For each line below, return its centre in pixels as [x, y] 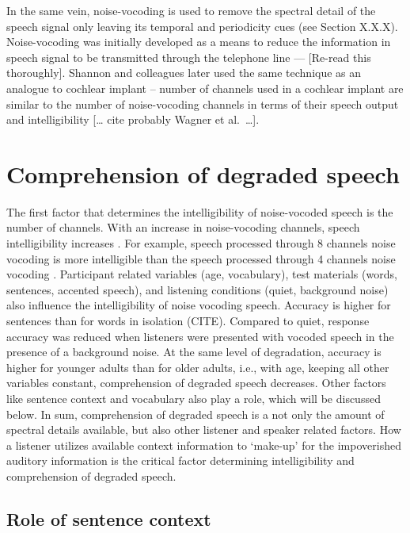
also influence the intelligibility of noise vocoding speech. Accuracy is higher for [199, 305]
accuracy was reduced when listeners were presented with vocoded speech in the [200, 336]
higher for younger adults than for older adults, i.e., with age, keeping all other [198, 367]
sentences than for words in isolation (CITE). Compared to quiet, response [188, 321]
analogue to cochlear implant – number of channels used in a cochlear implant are [205, 88]
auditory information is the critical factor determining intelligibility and [180, 460]
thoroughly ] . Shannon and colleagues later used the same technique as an [184, 73]
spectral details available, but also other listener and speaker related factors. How [204, 429]
